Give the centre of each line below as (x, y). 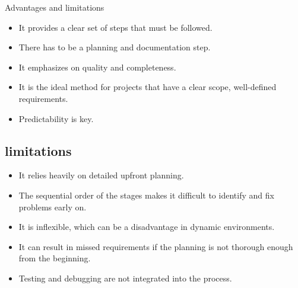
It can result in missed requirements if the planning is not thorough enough (156, 246)
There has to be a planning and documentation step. (115, 47)
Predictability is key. (56, 118)
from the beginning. (55, 258)
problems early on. (53, 207)
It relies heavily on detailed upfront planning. (101, 175)
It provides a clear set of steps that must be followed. (115, 27)
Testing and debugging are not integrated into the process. (125, 278)
